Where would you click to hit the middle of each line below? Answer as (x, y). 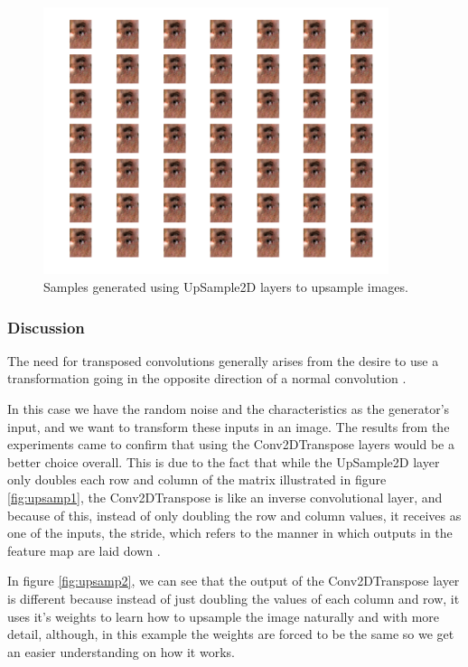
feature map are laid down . (84, 550)
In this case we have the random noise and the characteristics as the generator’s (229, 409)
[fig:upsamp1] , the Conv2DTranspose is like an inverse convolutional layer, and (225, 498)
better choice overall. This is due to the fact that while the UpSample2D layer (224, 461)
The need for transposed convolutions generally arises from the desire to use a (223, 360)
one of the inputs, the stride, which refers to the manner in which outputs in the (230, 533)
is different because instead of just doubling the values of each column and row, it (234, 599)
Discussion (46, 327)
